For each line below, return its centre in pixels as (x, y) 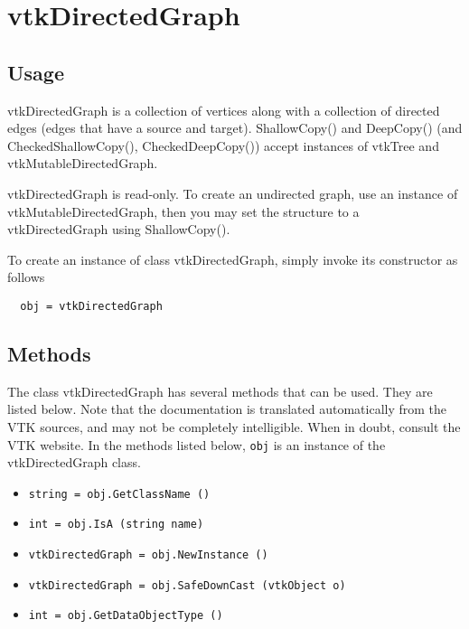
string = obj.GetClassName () (119, 494)
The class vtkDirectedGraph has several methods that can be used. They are (220, 391)
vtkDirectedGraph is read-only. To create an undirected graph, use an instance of (233, 193)
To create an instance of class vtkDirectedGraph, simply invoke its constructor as (233, 259)
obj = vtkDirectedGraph (91, 306)
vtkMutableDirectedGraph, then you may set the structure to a (183, 211)
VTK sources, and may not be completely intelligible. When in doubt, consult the (234, 426)
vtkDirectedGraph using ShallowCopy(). (119, 229)
